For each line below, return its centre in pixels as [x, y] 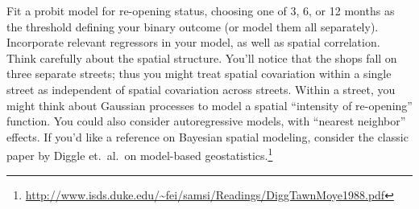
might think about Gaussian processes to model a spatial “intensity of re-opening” [209, 105]
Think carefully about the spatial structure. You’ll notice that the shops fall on [202, 57]
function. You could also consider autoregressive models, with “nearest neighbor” [206, 121]
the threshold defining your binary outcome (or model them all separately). [193, 26]
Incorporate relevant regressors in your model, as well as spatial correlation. [193, 42]
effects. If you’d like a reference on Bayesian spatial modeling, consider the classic [207, 136]
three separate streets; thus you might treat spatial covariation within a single [199, 74]
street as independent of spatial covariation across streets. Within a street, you [201, 89]
